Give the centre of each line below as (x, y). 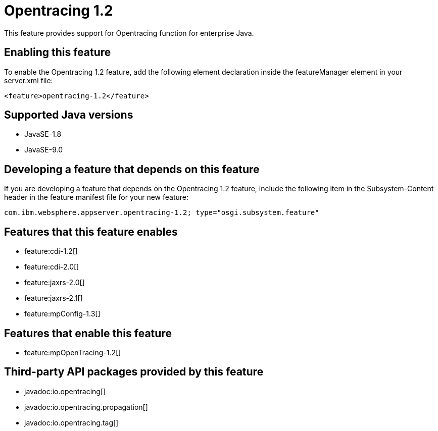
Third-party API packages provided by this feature (134, 372)
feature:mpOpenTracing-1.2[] (73, 352)
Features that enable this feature (88, 333)
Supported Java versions (69, 115)
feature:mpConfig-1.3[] (62, 314)
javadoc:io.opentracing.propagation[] (86, 407)
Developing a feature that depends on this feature (132, 169)
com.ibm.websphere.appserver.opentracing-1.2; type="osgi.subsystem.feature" (162, 213)
